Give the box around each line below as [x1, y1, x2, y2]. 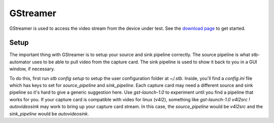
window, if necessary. [9, 66, 55, 72]
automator [9, 59, 31, 65]
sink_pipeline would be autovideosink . [9, 110, 89, 116]
